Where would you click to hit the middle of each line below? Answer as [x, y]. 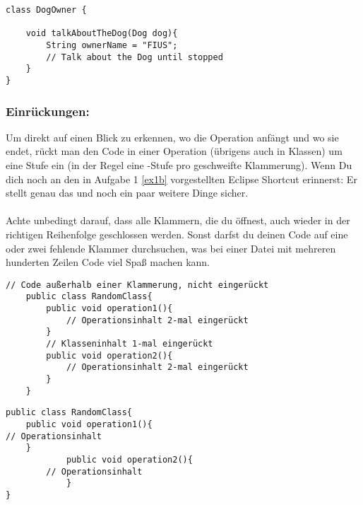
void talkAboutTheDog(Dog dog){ [102, 34]
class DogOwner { [46, 10]
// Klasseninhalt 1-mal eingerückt [130, 344]
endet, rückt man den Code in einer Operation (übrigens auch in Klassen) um [174, 151]
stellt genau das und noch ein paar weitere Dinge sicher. [127, 193]
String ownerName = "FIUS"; [112, 45]
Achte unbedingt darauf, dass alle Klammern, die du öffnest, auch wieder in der [178, 220]
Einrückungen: [48, 111]
